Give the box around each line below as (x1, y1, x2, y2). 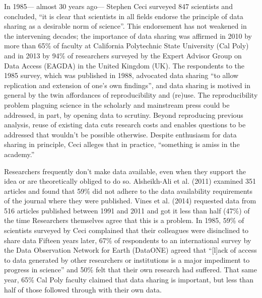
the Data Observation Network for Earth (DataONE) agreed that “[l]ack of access (4, 245, 257, 255)
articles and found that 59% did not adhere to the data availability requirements (4, 185, 253, 196)
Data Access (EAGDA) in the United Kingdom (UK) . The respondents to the (4, 60, 245, 70)
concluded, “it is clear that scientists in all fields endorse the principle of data (4, 11, 243, 21)
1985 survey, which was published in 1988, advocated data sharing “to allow (4, 70, 239, 81)
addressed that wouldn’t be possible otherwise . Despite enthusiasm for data (4, 129, 237, 139)
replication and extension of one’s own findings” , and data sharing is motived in (4, 80, 250, 90)
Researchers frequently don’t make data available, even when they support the (4, 166, 246, 176)
